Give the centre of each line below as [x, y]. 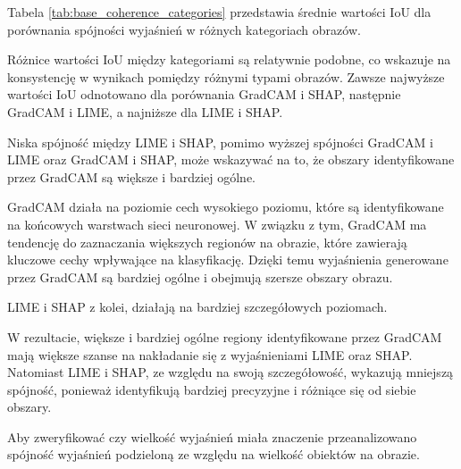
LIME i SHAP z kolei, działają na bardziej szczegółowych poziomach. [197, 307]
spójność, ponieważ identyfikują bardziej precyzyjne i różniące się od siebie [212, 389]
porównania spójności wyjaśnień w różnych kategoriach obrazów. [184, 29]
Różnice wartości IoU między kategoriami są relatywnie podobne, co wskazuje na [229, 59]
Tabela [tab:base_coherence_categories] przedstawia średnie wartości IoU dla [219, 12]
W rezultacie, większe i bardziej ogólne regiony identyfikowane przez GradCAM [225, 336]
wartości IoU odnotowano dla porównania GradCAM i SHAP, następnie [204, 94]
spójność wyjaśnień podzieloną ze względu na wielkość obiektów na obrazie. [214, 454]
